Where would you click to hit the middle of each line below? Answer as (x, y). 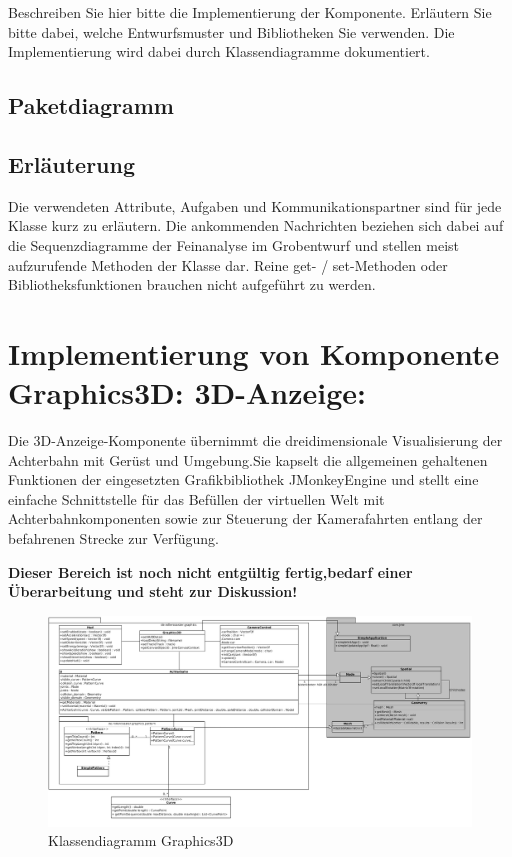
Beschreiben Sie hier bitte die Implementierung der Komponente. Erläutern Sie (250, 12)
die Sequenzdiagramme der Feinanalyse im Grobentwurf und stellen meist (234, 244)
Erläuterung (72, 163)
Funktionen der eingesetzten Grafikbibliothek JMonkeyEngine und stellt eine (243, 479)
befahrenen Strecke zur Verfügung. (113, 538)
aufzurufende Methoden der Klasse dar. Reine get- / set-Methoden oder (228, 264)
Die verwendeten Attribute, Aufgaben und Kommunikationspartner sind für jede (255, 205)
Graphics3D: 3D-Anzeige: (187, 392)
